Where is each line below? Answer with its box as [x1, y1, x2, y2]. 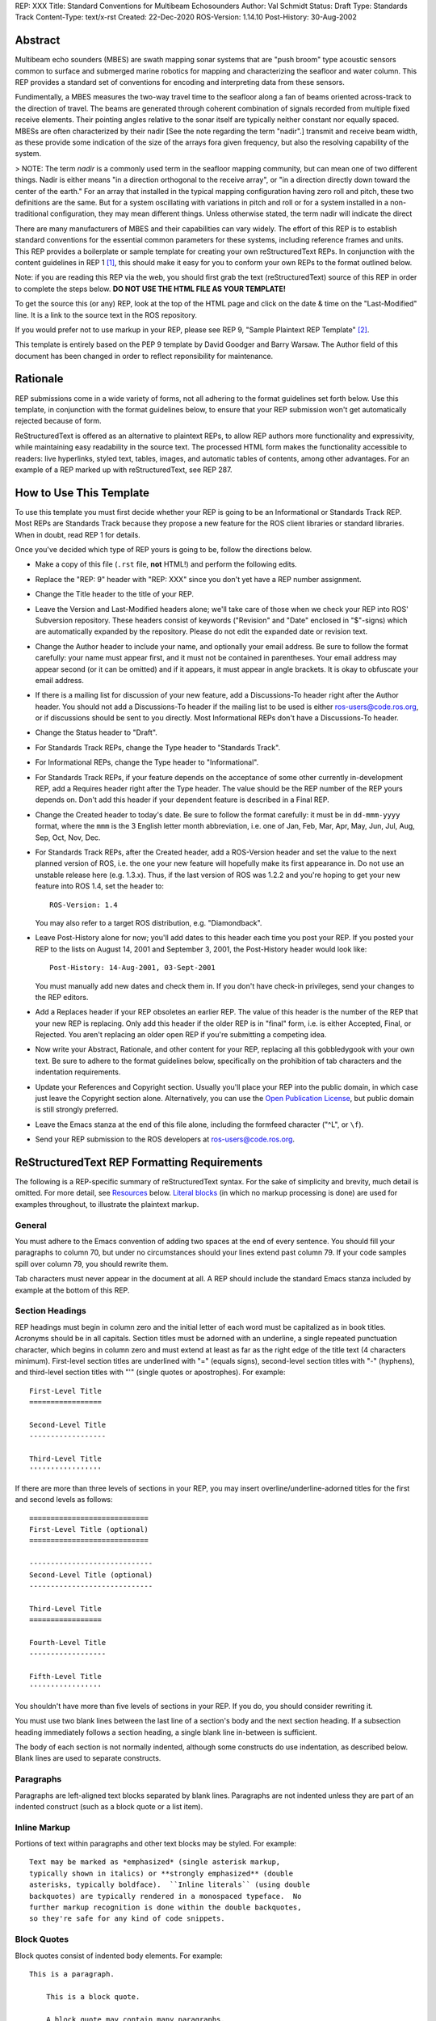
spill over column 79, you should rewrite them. [15, 1259, 169, 1268]
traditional [15, 209, 48, 218]
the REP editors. [35, 992, 89, 1002]
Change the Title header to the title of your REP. [35, 589, 194, 599]
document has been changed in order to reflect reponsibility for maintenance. [15, 351, 274, 361]
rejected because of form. [15, 416, 102, 426]
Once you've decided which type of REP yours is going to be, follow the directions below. [15, 545, 312, 554]
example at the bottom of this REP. [15, 1285, 130, 1295]
